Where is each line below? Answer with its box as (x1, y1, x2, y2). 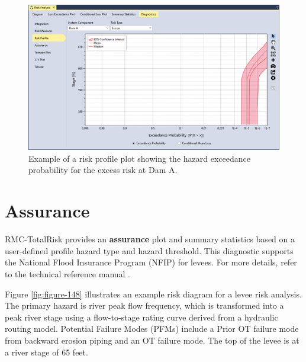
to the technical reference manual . (5, 267, 131, 280)
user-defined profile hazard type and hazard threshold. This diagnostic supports (5, 244, 294, 257)
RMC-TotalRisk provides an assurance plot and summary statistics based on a (5, 233, 295, 245)
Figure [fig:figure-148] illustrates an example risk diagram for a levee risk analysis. (5, 287, 302, 300)
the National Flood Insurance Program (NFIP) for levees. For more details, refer (5, 256, 297, 268)
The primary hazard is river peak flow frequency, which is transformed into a (5, 299, 284, 312)
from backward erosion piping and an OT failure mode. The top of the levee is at (5, 334, 299, 346)
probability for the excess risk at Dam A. (28, 164, 178, 176)
